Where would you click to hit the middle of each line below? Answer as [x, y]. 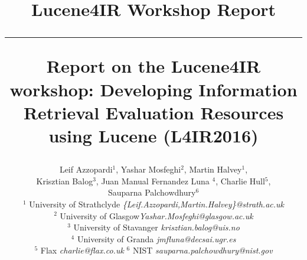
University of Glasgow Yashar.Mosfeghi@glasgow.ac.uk [156, 215]
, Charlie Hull [240, 181]
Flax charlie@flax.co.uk [82, 250]
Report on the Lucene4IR [153, 66]
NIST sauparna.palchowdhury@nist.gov [203, 250]
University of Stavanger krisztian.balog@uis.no [156, 227]
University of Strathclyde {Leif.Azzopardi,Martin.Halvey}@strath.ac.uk [156, 204]
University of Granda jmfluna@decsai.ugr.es [156, 238]
